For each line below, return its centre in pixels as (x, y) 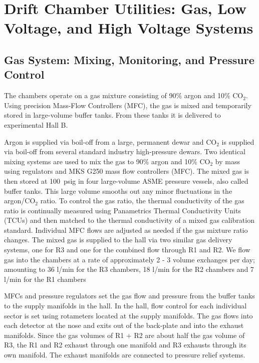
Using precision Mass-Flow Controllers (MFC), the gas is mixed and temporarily (128, 105)
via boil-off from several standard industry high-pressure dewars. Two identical (125, 151)
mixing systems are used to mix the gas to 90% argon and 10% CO (107, 161)
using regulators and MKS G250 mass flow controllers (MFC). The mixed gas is (127, 171)
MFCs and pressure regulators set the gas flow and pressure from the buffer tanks (129, 296)
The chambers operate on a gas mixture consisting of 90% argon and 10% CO (124, 95)
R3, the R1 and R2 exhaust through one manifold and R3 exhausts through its (125, 345)
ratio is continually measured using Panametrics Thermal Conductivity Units (122, 210)
